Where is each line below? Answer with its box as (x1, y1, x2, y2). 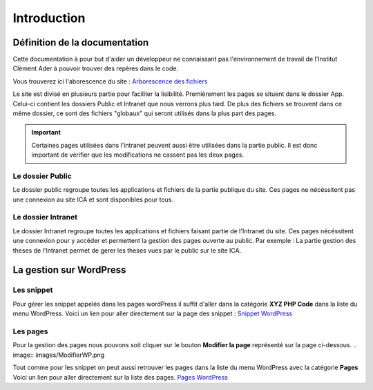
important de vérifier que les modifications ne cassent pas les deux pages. (31, 150, 245, 159)
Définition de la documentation (12, 37, 149, 48)
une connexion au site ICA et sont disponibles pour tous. (12, 195, 174, 204)
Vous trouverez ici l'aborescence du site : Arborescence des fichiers (12, 77, 208, 86)
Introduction (12, 10, 86, 26)
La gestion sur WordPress (12, 264, 126, 276)
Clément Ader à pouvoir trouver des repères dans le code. (12, 64, 179, 72)
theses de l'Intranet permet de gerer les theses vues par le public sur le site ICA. (12, 246, 242, 255)
